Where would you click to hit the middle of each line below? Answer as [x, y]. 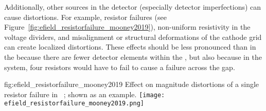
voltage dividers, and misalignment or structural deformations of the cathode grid [133, 37]
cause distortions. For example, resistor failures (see [85, 17]
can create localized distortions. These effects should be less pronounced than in [130, 47]
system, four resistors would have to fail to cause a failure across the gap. [120, 67]
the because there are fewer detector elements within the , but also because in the [133, 57]
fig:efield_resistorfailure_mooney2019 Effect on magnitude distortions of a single [132, 84]
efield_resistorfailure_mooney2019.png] [74, 104]
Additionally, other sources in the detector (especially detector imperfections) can [133, 7]
